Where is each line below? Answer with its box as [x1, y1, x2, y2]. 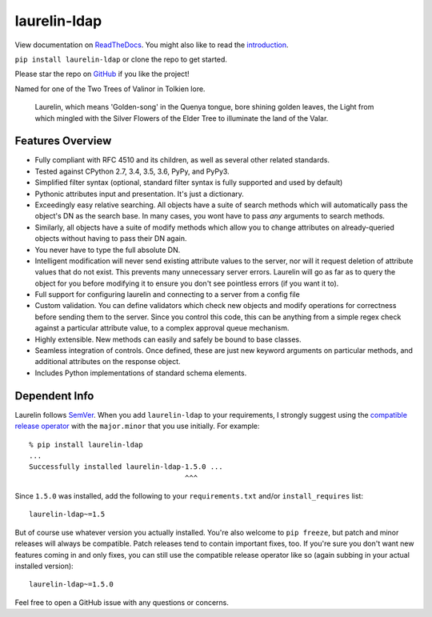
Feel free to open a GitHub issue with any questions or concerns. [14, 597, 230, 607]
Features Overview [14, 134, 112, 148]
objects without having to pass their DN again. [34, 234, 187, 243]
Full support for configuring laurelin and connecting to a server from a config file [34, 290, 300, 299]
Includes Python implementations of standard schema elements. [34, 368, 247, 378]
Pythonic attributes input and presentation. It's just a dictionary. [34, 189, 244, 198]
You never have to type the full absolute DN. [34, 245, 181, 254]
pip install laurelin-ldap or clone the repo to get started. [14, 54, 228, 64]
